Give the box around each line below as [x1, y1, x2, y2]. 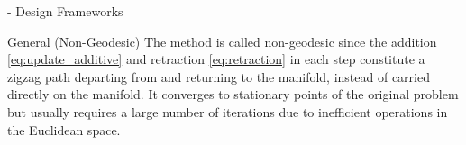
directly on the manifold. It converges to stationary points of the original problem [7, 85, 459, 104]
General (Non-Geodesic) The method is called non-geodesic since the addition [7, 32, 437, 50]
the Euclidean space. [7, 120, 121, 139]
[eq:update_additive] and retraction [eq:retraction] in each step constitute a [7, 50, 425, 68]
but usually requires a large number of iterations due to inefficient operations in [7, 102, 448, 121]
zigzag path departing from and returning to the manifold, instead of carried [7, 67, 430, 86]
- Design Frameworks [7, 2, 123, 20]
